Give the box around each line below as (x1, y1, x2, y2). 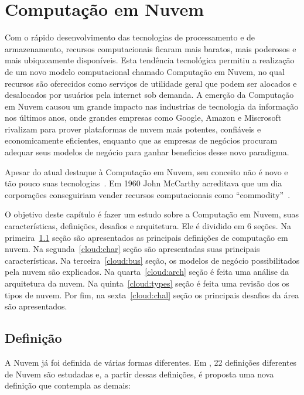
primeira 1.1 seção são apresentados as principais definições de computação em (5, 231, 288, 243)
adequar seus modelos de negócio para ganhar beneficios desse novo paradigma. (5, 146, 289, 158)
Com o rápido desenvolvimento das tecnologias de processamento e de (5, 31, 255, 43)
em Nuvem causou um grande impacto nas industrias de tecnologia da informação (5, 100, 299, 112)
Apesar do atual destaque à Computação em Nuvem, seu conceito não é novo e (5, 165, 288, 178)
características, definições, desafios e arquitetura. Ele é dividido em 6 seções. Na (5, 220, 291, 232)
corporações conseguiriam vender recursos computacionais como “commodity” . (5, 188, 291, 200)
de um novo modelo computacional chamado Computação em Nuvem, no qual (5, 65, 285, 77)
